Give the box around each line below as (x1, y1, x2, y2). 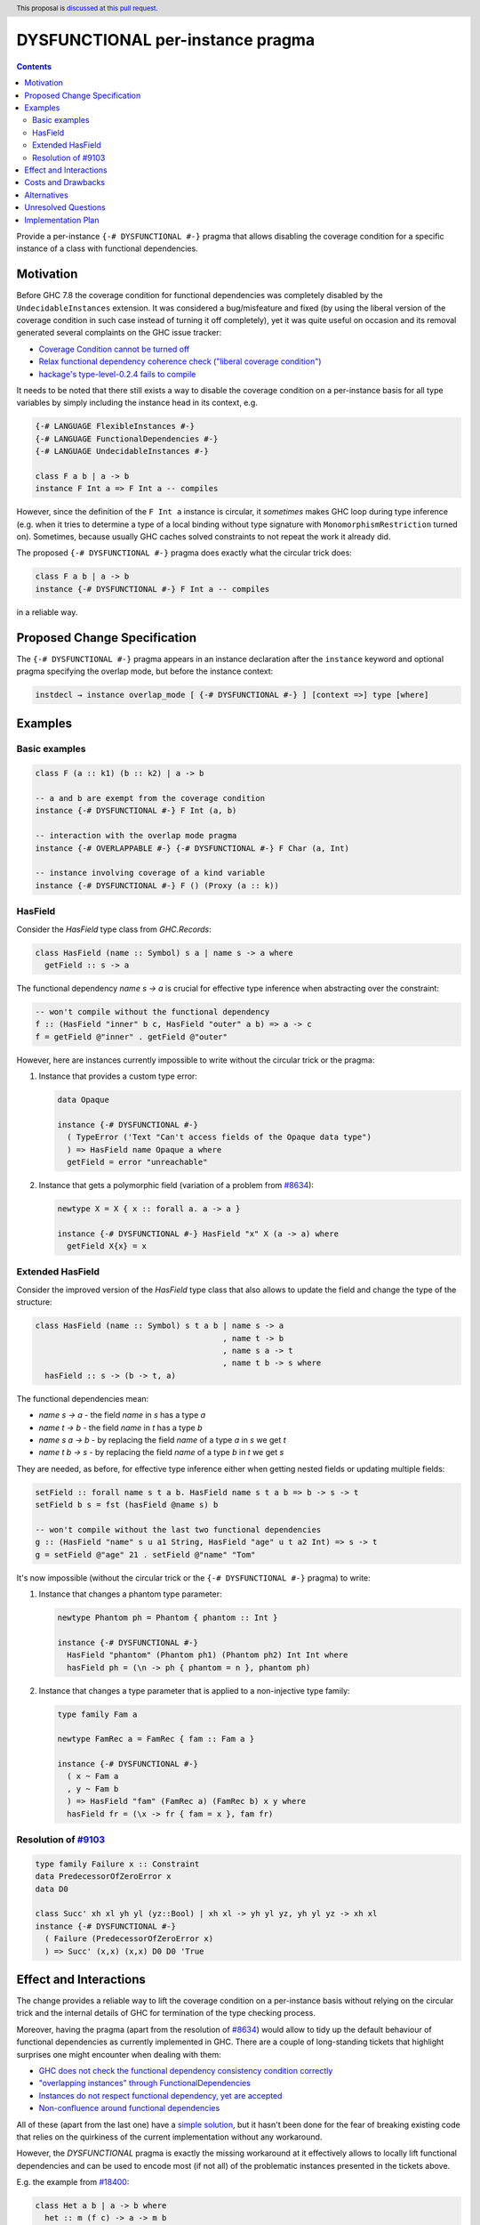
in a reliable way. (16, 606, 78, 618)
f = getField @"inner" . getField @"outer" (35, 1032, 228, 1041)
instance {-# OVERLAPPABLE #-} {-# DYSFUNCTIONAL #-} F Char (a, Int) (35, 843, 350, 854)
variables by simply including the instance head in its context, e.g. (16, 397, 258, 409)
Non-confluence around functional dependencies (38, 2103, 220, 2114)
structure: (16, 1297, 52, 1307)
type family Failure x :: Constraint (35, 1858, 200, 1869)
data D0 (35, 1883, 68, 1894)
